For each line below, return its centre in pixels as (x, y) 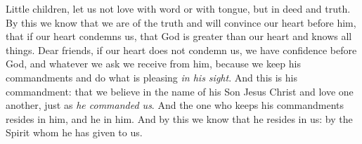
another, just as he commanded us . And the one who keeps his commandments (175, 105)
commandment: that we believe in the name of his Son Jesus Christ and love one (180, 91)
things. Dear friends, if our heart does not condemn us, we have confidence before (181, 50)
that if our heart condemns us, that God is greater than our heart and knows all (179, 36)
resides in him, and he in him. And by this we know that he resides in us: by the (179, 118)
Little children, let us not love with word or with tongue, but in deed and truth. (178, 8)
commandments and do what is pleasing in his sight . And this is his (151, 77)
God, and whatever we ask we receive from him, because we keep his (153, 64)
